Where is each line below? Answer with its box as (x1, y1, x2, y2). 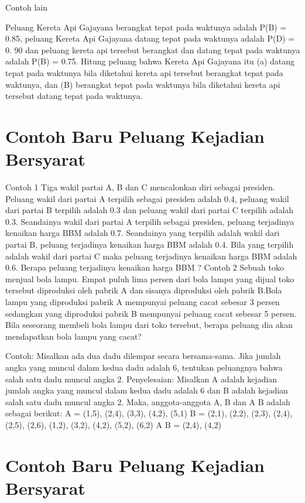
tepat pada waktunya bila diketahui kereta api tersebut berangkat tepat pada (5, 66, 283, 78)
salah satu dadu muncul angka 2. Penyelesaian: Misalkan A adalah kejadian (5, 372, 277, 385)
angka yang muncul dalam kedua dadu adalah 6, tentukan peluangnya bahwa (5, 361, 283, 373)
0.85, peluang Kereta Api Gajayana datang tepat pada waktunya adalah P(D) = (5, 32, 295, 45)
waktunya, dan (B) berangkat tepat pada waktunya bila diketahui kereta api (5, 78, 280, 90)
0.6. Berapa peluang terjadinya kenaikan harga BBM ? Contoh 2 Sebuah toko (5, 261, 284, 273)
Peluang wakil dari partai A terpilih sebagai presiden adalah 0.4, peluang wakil (5, 192, 289, 204)
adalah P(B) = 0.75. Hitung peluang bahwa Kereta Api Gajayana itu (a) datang (5, 55, 295, 67)
